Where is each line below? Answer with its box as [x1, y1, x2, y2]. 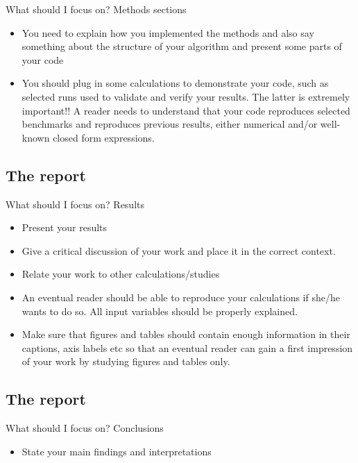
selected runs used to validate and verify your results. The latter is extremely [22, 89, 350, 103]
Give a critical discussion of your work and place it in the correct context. [22, 243, 336, 258]
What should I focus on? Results [6, 196, 145, 211]
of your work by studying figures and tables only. [22, 354, 230, 369]
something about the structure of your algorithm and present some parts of [22, 39, 342, 53]
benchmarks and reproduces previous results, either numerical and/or [22, 117, 318, 131]
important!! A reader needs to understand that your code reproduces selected [22, 103, 350, 117]
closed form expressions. [53, 130, 155, 144]
